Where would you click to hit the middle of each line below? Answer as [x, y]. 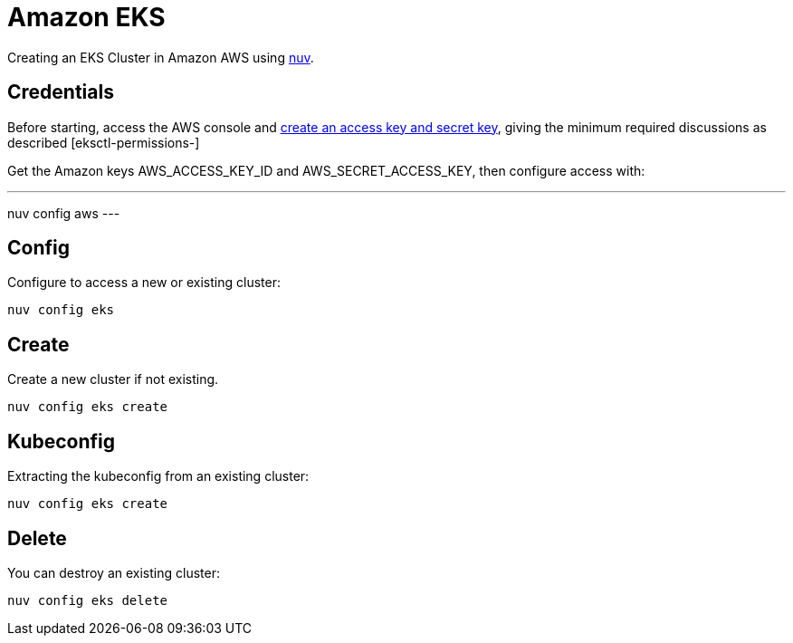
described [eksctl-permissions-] [104, 142]
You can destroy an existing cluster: [114, 572]
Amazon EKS [86, 17]
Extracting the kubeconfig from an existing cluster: [158, 476]
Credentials [61, 92]
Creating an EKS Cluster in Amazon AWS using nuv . [161, 57]
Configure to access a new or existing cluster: [144, 283]
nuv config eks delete [88, 600]
